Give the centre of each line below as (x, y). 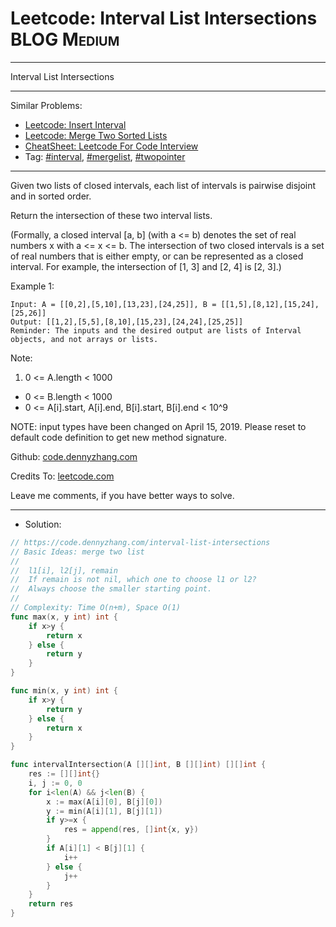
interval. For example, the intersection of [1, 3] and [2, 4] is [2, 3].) (146, 266)
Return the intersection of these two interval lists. (111, 215)
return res (51, 904)
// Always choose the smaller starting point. (111, 589)
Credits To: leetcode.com (62, 476)
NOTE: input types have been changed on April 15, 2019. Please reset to (158, 426)
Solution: (43, 524)
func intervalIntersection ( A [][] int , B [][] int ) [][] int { (138, 765)
